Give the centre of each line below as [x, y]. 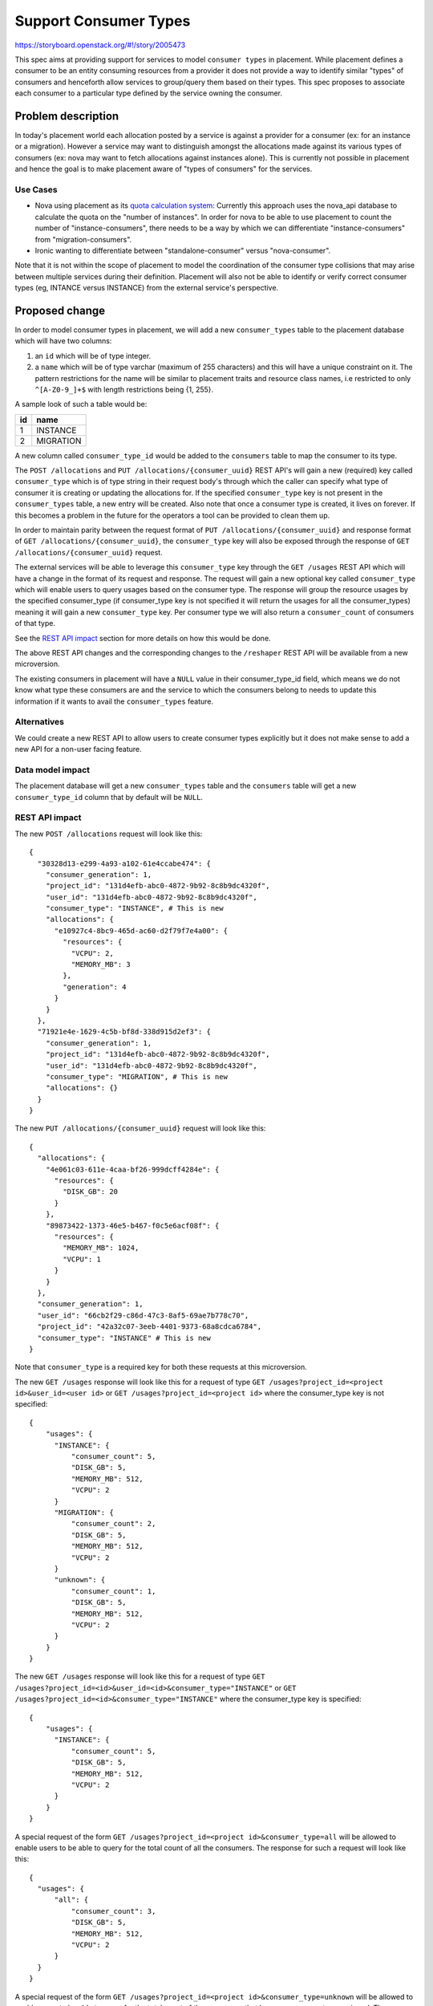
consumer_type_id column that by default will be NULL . [109, 797]
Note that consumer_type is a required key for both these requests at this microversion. [161, 1367]
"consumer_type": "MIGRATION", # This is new [137, 1076]
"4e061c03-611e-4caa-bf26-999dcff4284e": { [132, 1169]
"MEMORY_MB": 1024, [101, 1248]
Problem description [67, 116]
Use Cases [36, 189]
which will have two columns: [63, 341]
